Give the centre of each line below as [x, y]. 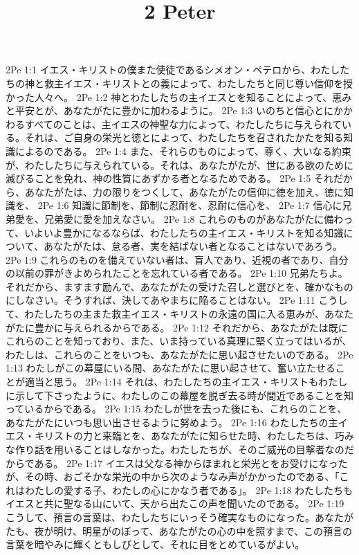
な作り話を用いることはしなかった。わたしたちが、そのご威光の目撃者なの [175, 449]
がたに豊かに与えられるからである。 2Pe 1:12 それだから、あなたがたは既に [177, 327]
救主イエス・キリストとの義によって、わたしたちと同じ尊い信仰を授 [198, 83]
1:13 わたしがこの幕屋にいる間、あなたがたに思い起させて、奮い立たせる [171, 368]
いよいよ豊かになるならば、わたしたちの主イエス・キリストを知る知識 [184, 232]
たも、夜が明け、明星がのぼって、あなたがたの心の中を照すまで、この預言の [179, 530]
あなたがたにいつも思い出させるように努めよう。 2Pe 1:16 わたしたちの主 [172, 422]
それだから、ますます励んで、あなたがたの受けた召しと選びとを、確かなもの [179, 286]
